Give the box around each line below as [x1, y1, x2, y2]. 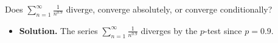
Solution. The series [19, 24, 98, 36]
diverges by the [141, 24, 198, 36]
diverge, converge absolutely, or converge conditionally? [66, 3, 273, 15]
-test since [204, 24, 242, 36]
